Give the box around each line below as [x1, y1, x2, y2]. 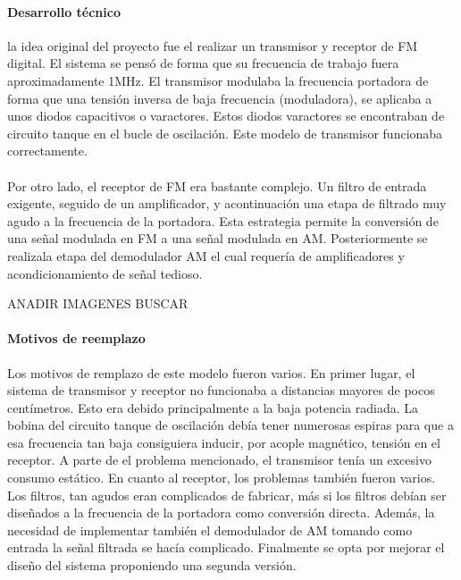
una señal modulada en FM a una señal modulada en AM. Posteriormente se [7, 229, 428, 248]
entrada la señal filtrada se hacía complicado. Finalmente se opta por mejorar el [7, 538, 445, 557]
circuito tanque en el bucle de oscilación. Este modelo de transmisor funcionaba [7, 123, 443, 142]
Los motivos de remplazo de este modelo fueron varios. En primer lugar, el [7, 363, 415, 382]
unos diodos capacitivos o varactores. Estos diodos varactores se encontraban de [7, 106, 445, 125]
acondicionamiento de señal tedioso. [7, 264, 203, 282]
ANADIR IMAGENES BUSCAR [7, 294, 189, 313]
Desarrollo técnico [7, 2, 121, 21]
